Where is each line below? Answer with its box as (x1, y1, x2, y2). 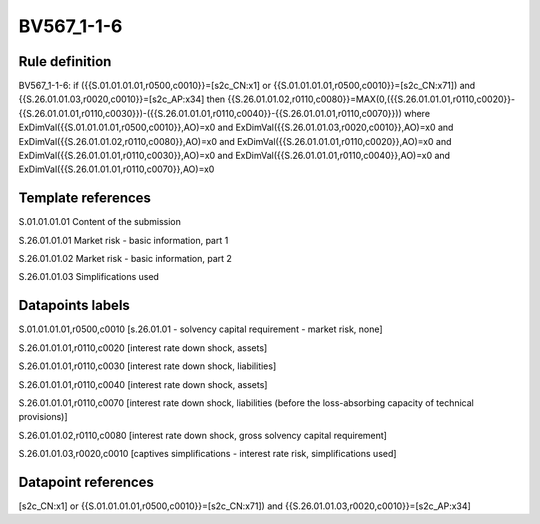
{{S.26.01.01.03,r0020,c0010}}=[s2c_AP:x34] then (18, 93, 226, 105)
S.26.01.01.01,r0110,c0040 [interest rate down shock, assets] (18, 378, 268, 390)
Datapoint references (18, 473, 155, 490)
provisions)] (18, 411, 69, 423)
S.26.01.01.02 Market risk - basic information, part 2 (18, 253, 232, 265)
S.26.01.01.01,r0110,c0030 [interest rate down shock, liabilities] (18, 360, 277, 372)
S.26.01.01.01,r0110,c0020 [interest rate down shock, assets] (18, 341, 268, 354)
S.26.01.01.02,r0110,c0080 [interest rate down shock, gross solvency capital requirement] (18, 429, 387, 441)
